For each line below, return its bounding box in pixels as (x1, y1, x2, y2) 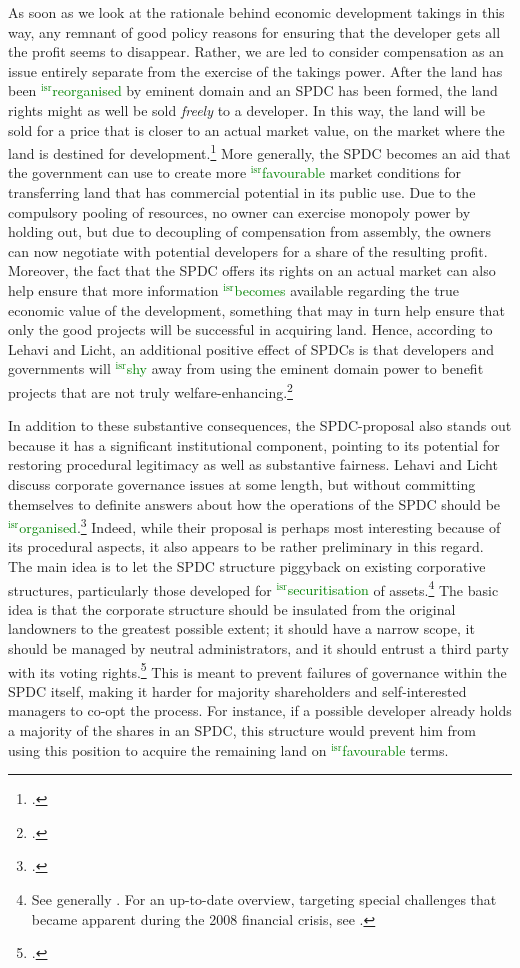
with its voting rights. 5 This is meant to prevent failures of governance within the (8, 658, 507, 682)
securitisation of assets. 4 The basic (287, 576, 499, 600)
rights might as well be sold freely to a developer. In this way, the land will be (8, 99, 485, 120)
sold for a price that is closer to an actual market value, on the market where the (8, 119, 505, 140)
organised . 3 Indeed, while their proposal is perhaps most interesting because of (19, 514, 501, 537)
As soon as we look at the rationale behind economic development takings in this (8, 2, 505, 22)
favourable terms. (342, 739, 449, 760)
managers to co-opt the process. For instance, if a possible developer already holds (8, 700, 512, 721)
